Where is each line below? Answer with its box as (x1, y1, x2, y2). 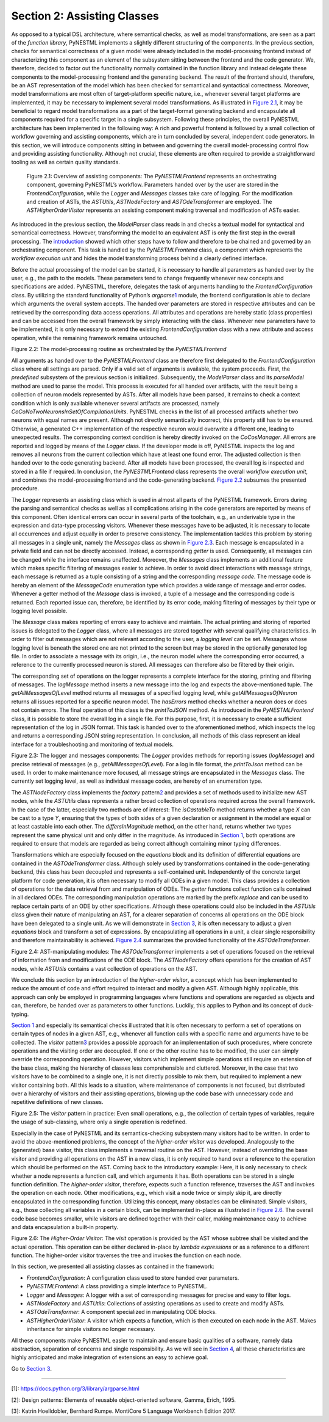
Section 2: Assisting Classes (11, 9, 160, 23)
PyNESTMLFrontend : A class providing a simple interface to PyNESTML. (26, 1283, 208, 1290)
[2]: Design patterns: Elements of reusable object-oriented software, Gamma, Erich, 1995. (11, 1396, 236, 1404)
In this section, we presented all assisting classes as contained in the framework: (11, 1263, 214, 1270)
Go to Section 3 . (11, 1365, 52, 1372)
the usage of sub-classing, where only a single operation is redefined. (11, 1118, 187, 1126)
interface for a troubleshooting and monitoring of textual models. (11, 741, 174, 748)
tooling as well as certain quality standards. (11, 159, 120, 166)
